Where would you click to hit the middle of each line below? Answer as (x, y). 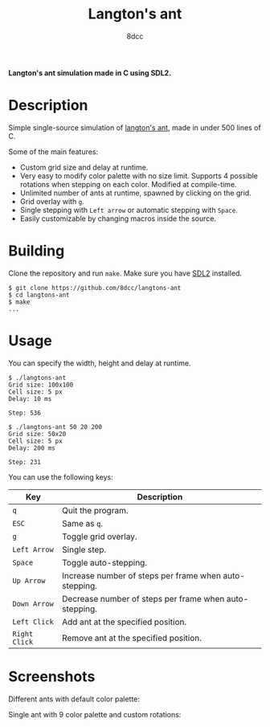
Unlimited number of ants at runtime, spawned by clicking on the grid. (135, 193)
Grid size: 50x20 (37, 434)
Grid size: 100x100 (41, 385)
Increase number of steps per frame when (141, 575)
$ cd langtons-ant (39, 295)
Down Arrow (33, 604)
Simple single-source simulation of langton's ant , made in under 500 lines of (135, 127)
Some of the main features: (53, 151)
